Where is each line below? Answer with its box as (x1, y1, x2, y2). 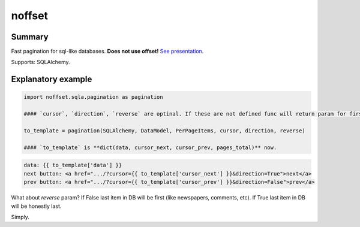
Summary (11, 32, 49, 42)
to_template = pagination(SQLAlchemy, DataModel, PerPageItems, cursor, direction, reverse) (23, 128, 305, 134)
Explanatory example (11, 74, 92, 84)
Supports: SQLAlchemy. (11, 59, 70, 66)
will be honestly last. (11, 202, 62, 210)
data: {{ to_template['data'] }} (23, 162, 122, 169)
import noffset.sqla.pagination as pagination (23, 93, 163, 101)
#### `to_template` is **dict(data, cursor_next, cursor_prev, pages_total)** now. (23, 144, 277, 151)
